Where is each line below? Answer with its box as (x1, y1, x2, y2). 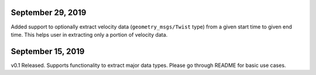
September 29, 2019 (11, 8, 87, 17)
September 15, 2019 (11, 47, 85, 56)
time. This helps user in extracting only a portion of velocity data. (11, 31, 168, 38)
